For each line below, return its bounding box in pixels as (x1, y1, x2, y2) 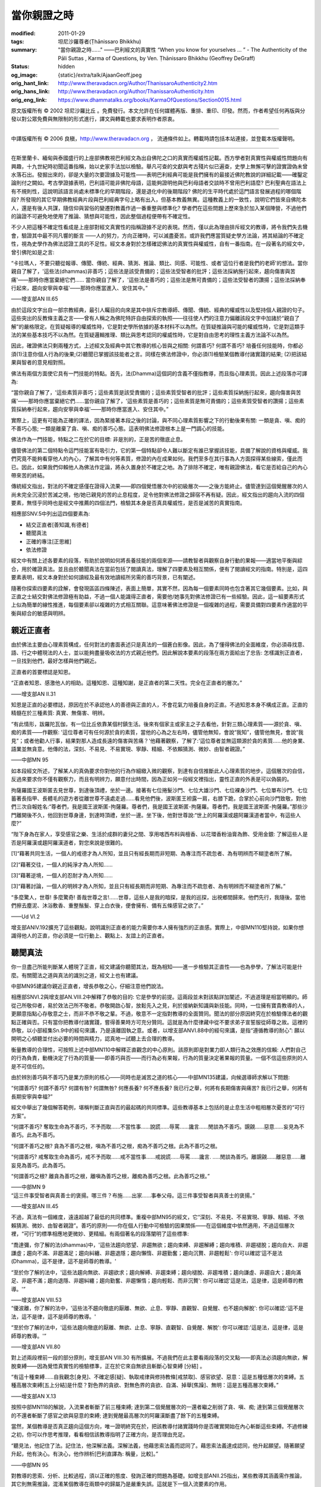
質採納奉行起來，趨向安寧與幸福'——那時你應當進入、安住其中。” (11, 406, 169, 413)
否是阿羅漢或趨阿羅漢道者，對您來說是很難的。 (11, 839, 126, 846)
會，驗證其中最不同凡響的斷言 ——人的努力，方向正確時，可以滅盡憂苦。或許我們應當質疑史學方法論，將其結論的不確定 (11, 232, 304, 239)
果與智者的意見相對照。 (11, 359, 68, 366)
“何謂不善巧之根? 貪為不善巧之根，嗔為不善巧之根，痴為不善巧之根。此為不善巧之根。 (11, 1142, 221, 1149)
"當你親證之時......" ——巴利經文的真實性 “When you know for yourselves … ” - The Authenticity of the (58, 46, 307, 54)
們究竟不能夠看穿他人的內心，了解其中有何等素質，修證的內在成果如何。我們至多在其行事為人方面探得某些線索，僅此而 (11, 455, 303, 462)
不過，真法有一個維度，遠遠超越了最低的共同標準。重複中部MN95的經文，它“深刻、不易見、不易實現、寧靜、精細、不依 (11, 1213, 304, 1221)
